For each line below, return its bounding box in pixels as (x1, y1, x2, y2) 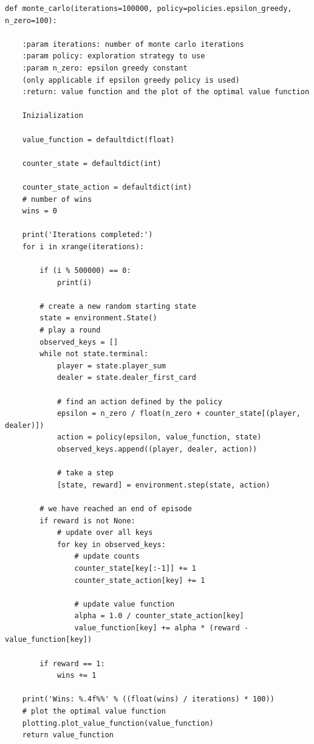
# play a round (39, 326, 101, 335)
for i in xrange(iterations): (22, 242, 145, 251)
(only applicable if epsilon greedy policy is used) (22, 75, 240, 84)
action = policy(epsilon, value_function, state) (56, 433, 262, 442)
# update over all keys (56, 528, 153, 537)
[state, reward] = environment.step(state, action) (56, 480, 270, 489)
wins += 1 (56, 671, 97, 680)
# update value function (74, 599, 175, 608)
